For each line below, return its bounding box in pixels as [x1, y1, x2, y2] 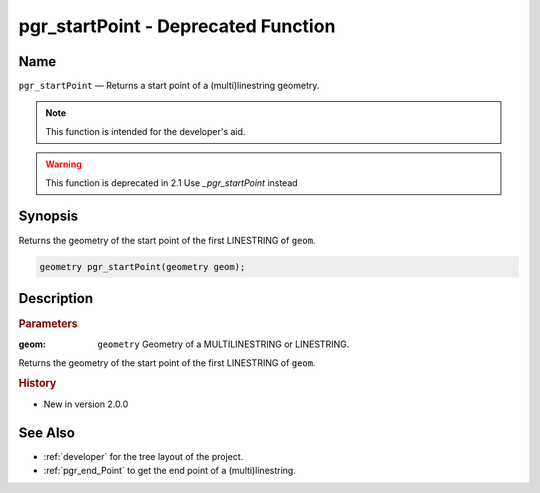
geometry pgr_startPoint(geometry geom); [39, 261, 246, 272]
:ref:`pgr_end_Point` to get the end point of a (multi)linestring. [43, 465, 297, 477]
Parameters [18, 317, 79, 331]
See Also [18, 424, 75, 441]
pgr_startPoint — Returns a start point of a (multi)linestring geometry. [18, 80, 320, 92]
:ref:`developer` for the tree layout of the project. [43, 450, 244, 462]
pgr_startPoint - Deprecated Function [18, 15, 336, 37]
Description [18, 290, 94, 307]
